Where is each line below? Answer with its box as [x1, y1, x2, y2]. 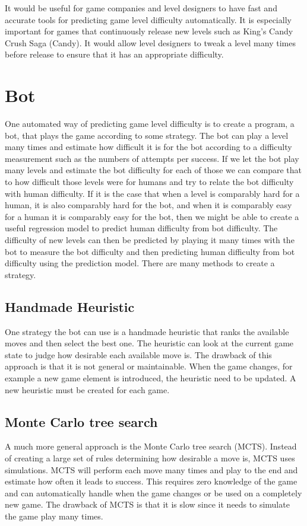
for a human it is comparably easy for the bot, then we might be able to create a [5, 210, 299, 222]
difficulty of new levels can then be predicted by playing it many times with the [5, 234, 295, 246]
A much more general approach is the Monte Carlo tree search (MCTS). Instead [5, 440, 297, 452]
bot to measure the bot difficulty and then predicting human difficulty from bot [5, 245, 295, 257]
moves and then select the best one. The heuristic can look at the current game [5, 337, 294, 349]
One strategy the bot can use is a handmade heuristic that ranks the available [5, 325, 289, 337]
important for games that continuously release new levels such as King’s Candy [5, 25, 293, 37]
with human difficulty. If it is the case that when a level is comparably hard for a [5, 187, 300, 199]
